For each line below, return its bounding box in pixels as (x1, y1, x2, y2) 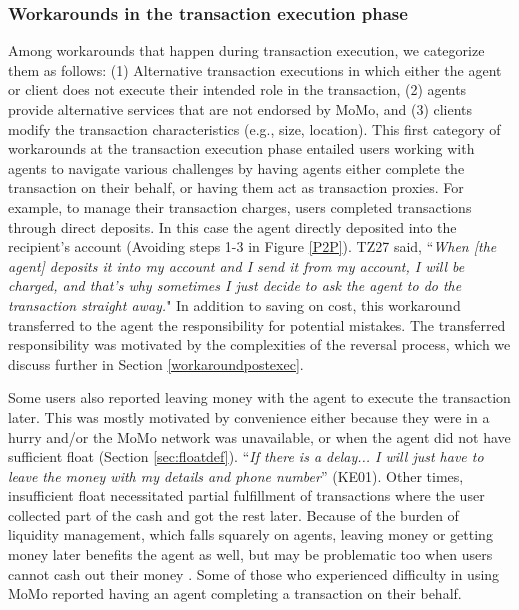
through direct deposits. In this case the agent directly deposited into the (8, 216, 457, 237)
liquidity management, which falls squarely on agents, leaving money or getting (8, 524, 493, 545)
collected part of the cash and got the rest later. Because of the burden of (8, 504, 459, 525)
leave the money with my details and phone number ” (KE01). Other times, (8, 465, 464, 486)
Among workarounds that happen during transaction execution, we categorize (8, 40, 485, 61)
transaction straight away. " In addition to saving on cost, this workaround (8, 294, 461, 315)
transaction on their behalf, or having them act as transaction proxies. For (8, 177, 464, 198)
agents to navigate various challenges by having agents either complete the (8, 157, 465, 178)
